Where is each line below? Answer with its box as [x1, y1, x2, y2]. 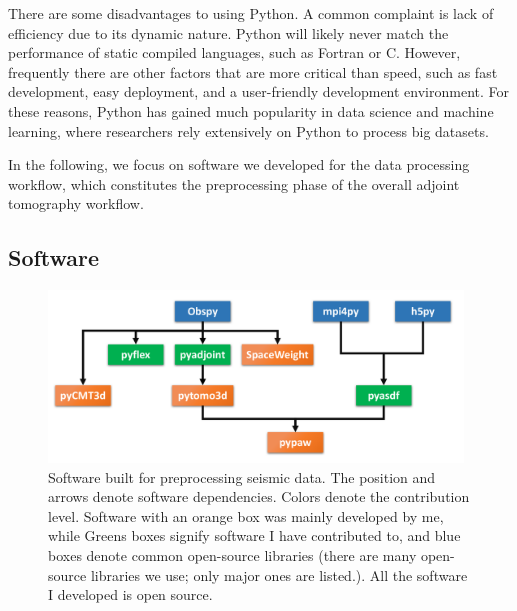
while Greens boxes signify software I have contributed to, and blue [48, 525, 461, 546]
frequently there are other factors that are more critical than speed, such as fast [8, 61, 498, 82]
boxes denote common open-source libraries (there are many [48, 544, 417, 565]
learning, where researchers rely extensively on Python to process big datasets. [8, 120, 489, 141]
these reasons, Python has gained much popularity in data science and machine [8, 100, 494, 121]
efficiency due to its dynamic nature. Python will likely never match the [8, 22, 449, 43]
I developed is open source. [48, 584, 213, 605]
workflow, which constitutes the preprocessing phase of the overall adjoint [8, 173, 460, 194]
